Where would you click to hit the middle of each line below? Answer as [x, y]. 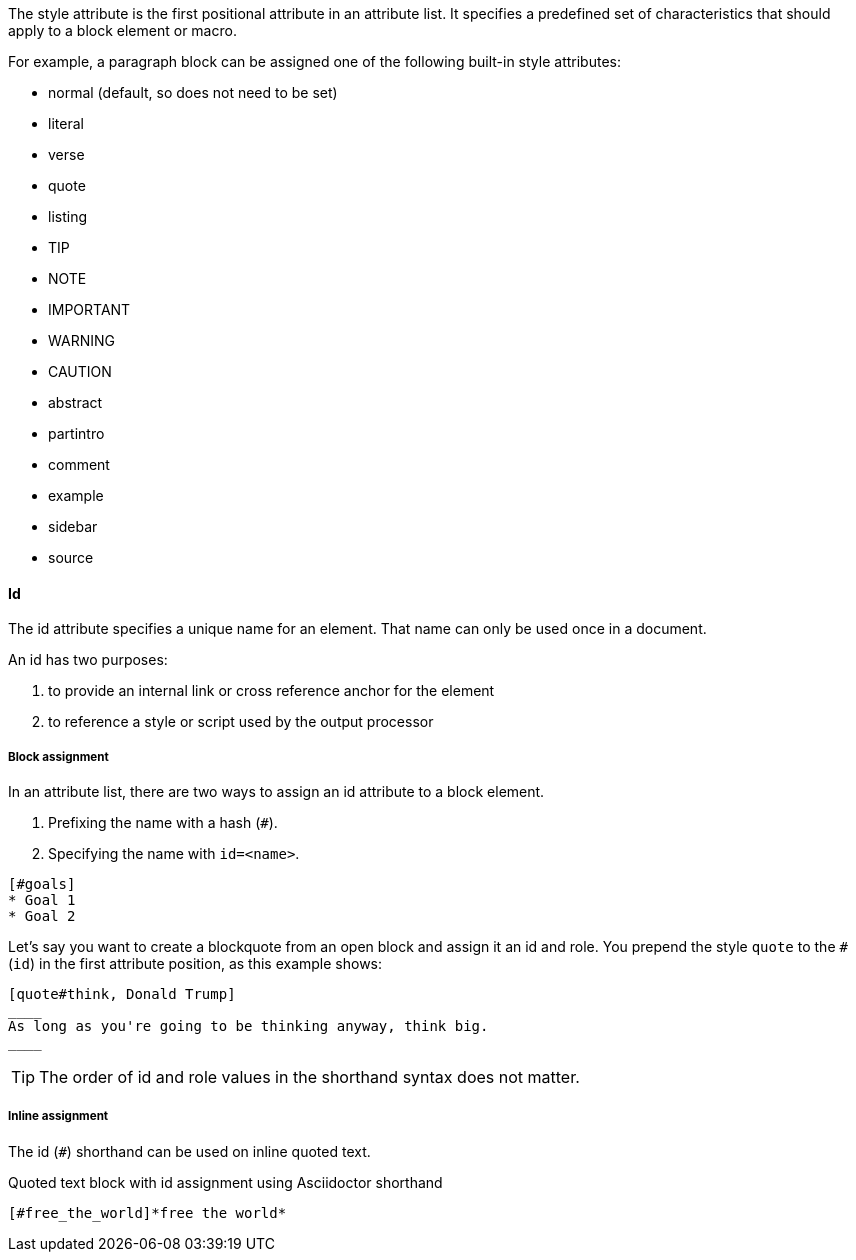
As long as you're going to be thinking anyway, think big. [248, 1026]
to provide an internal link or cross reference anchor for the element [271, 691]
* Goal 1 [42, 900]
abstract [75, 402]
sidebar [73, 526]
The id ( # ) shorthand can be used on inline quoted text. [189, 1151]
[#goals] [42, 884]
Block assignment [58, 756]
